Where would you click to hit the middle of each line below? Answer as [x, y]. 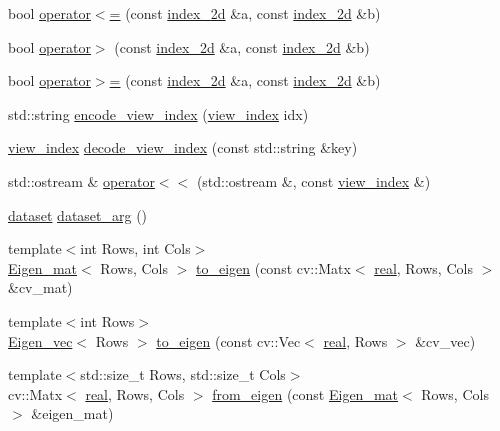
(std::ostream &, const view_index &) [313, 180]
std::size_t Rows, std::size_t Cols [183, 374]
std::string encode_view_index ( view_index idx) [158, 113]
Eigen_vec [40, 340]
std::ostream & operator [81, 180]
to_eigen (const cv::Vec [228, 340]
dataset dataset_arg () [78, 214]
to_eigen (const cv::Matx [273, 267]
